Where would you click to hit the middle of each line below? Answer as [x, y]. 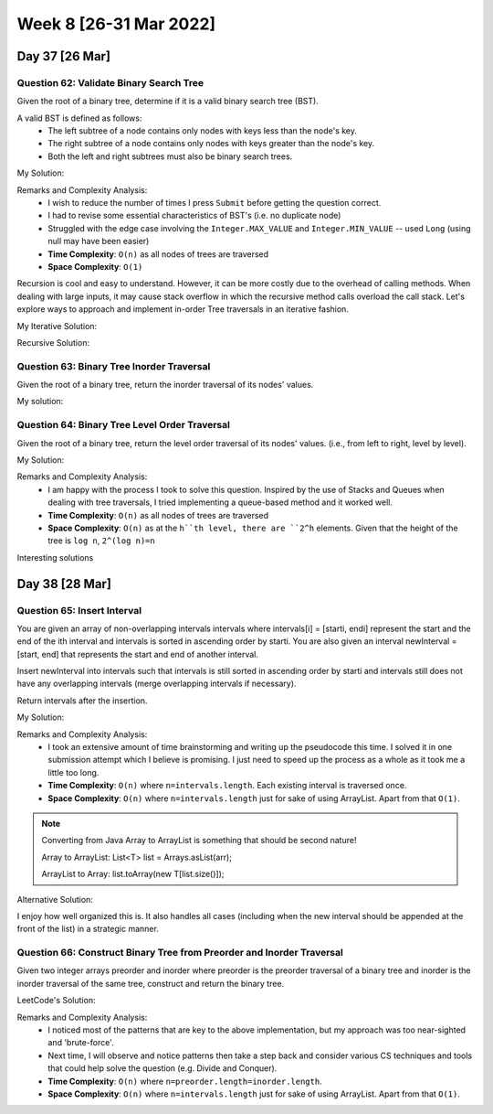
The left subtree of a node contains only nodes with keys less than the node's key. [203, 131]
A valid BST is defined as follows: [79, 118]
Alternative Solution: [55, 899]
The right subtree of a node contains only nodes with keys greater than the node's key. [211, 144]
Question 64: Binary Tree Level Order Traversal [123, 425]
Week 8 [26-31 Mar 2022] [116, 24]
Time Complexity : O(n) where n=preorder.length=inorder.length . [185, 1081]
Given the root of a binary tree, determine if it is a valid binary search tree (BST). [168, 102]
